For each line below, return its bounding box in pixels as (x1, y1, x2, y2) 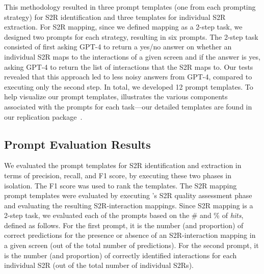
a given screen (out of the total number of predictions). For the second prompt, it (4, 240, 259, 251)
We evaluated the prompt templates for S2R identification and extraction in (4, 160, 242, 171)
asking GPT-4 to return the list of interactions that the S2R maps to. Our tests (4, 61, 253, 72)
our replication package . (4, 111, 83, 122)
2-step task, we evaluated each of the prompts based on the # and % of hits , (4, 210, 244, 221)
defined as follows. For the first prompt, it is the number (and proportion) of (4, 220, 244, 230)
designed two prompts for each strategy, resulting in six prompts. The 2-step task (4, 31, 258, 42)
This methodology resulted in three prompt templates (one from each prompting (4, 2, 256, 12)
